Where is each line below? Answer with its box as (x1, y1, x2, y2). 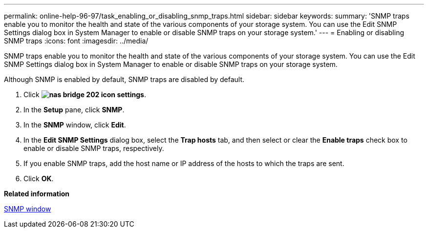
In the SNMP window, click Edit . (23, 121, 126, 129)
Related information (4, 190, 70, 198)
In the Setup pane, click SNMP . (23, 105, 125, 114)
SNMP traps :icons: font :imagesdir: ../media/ (4, 37, 149, 45)
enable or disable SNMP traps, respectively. (23, 144, 164, 152)
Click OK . (23, 174, 54, 183)
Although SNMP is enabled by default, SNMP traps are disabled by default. (4, 75, 245, 84)
